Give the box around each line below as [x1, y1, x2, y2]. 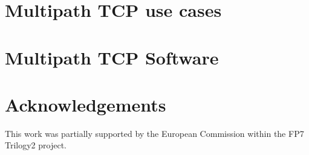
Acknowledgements [5, 92, 166, 116]
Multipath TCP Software [5, 45, 219, 69]
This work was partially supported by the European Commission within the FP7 [5, 127, 304, 139]
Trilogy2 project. [5, 139, 67, 151]
